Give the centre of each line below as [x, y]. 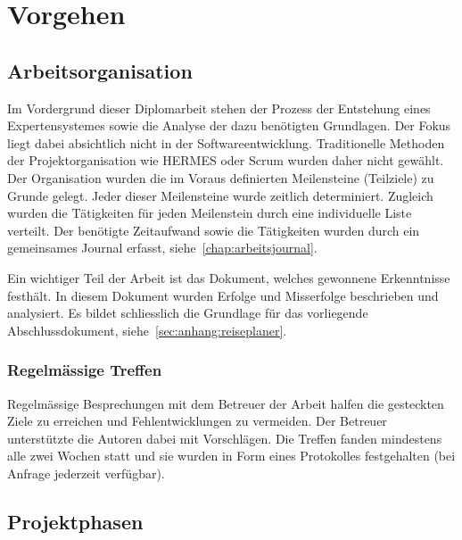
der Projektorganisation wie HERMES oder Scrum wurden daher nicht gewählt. [226, 160]
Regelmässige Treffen [85, 370]
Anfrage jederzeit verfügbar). [86, 473]
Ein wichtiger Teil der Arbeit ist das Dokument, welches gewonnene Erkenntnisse [229, 277]
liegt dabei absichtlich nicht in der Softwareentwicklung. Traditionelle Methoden [226, 142]
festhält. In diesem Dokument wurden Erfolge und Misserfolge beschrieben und [223, 295]
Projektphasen [75, 521]
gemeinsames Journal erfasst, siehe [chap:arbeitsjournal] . [162, 248]
